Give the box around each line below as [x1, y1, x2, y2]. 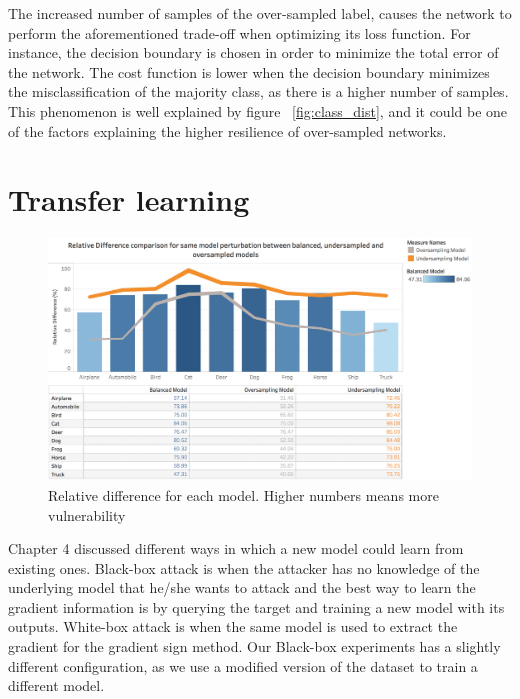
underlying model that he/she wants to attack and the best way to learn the [8, 577, 476, 598]
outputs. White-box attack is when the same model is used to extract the [8, 616, 458, 637]
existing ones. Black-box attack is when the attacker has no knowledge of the [8, 557, 480, 578]
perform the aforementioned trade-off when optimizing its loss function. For [8, 22, 471, 43]
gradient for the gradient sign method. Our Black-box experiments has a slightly [8, 636, 501, 657]
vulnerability [48, 504, 126, 525]
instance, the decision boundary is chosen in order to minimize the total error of [8, 42, 499, 63]
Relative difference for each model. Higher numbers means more [48, 484, 439, 505]
